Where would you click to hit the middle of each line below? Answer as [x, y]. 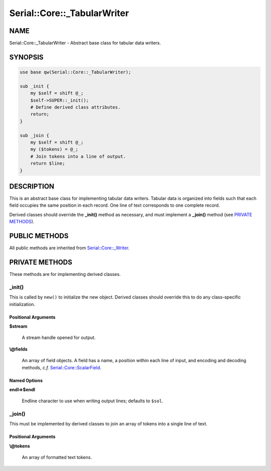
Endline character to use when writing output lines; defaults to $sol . [93, 401]
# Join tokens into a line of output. [78, 156]
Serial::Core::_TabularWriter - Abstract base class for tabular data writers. [85, 43]
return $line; [48, 164]
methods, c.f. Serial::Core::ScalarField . [61, 367]
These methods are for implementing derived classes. [65, 274]
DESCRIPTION [32, 186]
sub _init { [35, 86]
